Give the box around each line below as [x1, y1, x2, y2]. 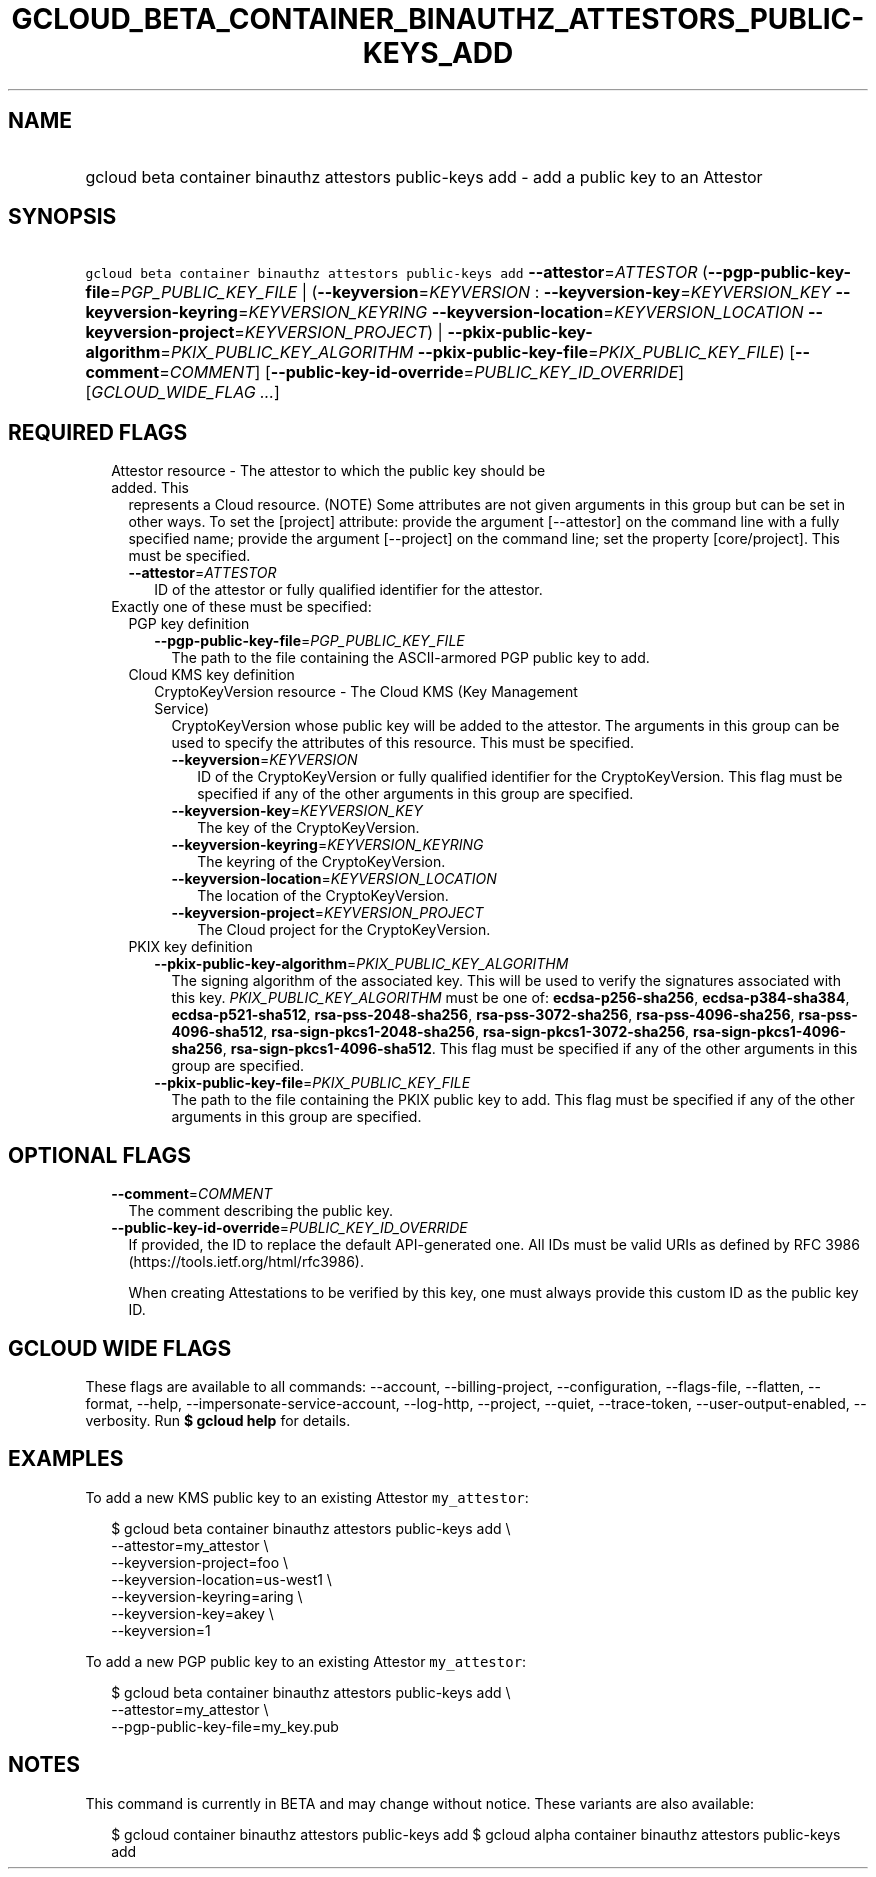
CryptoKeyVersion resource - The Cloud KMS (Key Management [154, 683, 578, 701]
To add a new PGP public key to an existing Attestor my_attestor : [85, 1652, 527, 1670]
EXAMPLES [8, 1446, 124, 1472]
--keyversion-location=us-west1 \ [111, 1570, 332, 1588]
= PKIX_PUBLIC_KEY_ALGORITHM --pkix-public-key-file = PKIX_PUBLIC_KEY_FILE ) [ [160, 342, 796, 363]
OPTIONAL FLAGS [8, 1142, 191, 1168]
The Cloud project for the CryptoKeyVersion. [197, 921, 491, 939]
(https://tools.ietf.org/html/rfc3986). [128, 1253, 364, 1271]
